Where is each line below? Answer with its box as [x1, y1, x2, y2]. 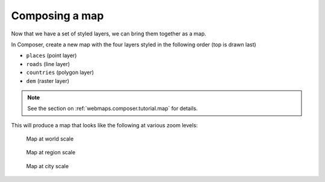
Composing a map [11, 9, 104, 22]
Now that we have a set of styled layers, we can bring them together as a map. [11, 30, 206, 37]
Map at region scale [26, 149, 76, 156]
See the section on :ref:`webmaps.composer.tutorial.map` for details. [27, 105, 198, 112]
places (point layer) [26, 52, 77, 59]
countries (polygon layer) [26, 69, 94, 76]
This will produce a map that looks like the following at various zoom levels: [11, 121, 198, 129]
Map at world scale [26, 135, 74, 142]
